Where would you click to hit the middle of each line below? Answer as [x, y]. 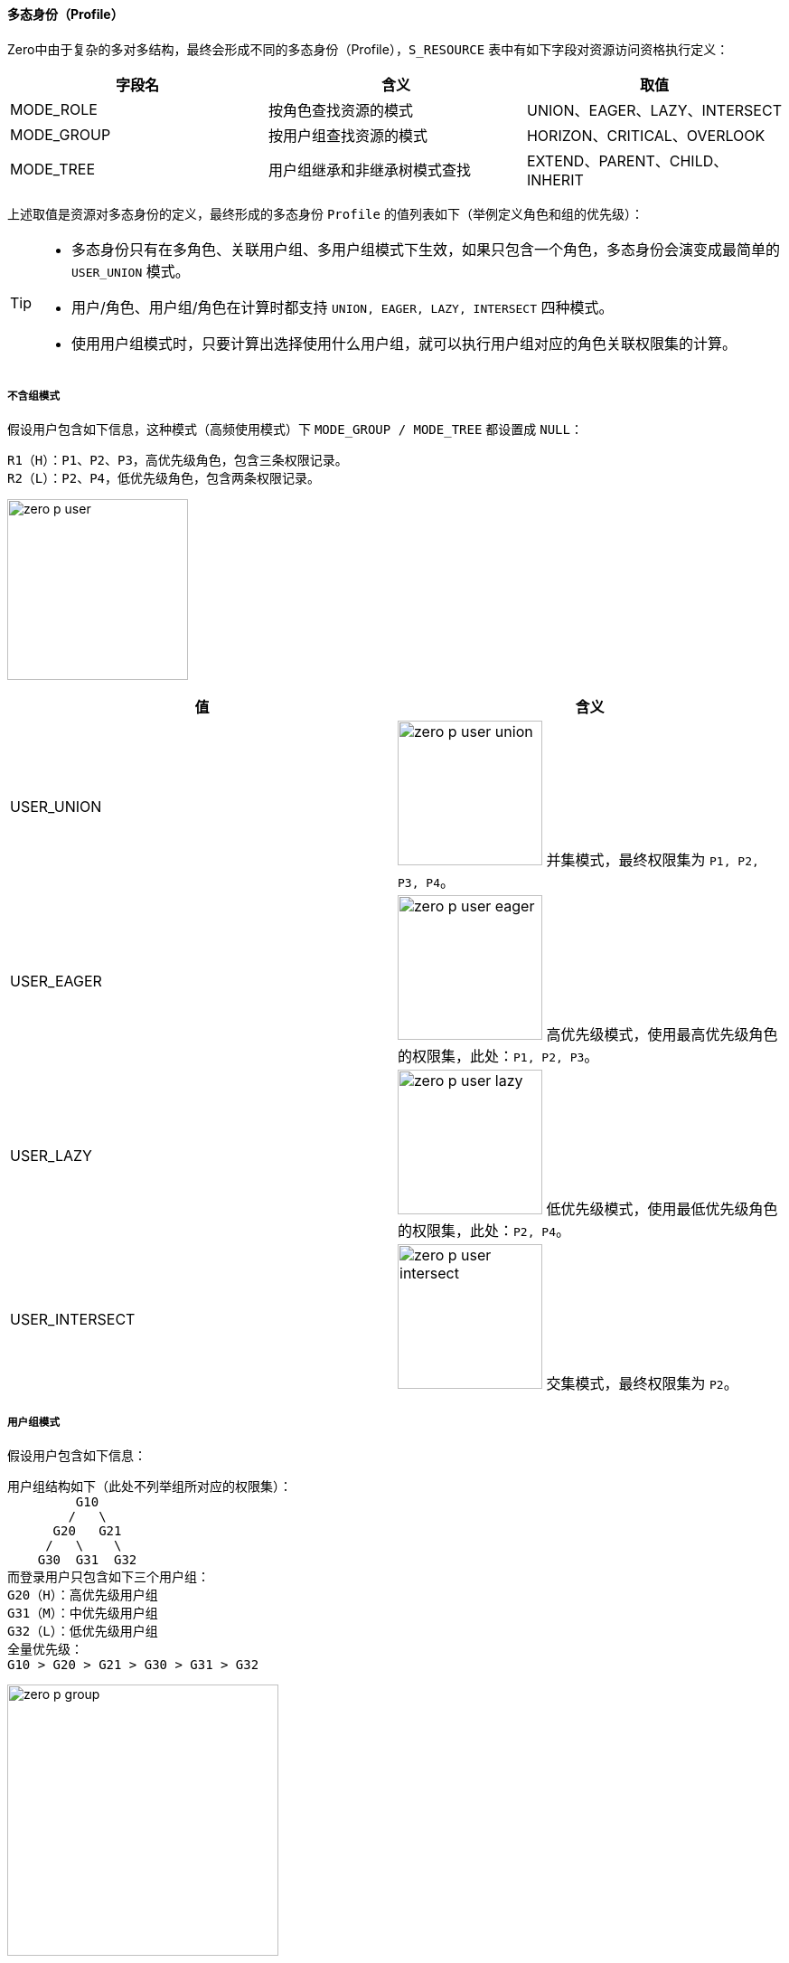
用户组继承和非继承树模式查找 [369, 170]
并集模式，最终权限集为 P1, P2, [653, 860]
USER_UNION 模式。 [131, 271]
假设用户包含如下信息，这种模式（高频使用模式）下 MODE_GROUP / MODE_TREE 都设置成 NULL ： [295, 429]
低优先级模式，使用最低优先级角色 [662, 1209]
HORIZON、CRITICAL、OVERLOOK [646, 135]
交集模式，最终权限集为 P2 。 [642, 1384]
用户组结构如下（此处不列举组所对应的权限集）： [150, 1487]
